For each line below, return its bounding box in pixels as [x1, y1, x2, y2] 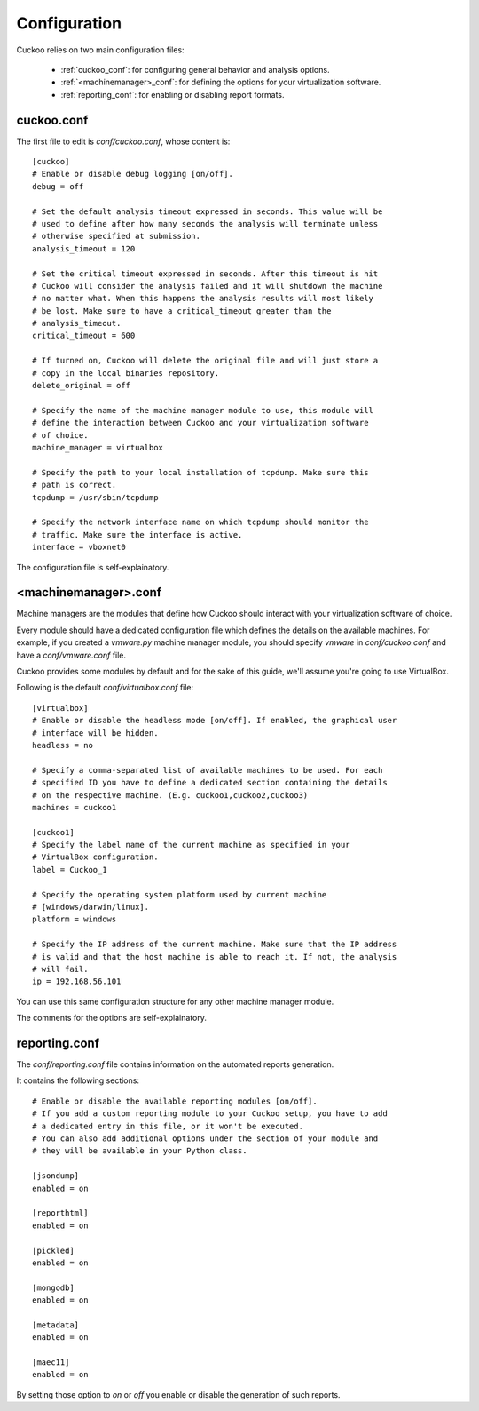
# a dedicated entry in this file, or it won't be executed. [32, 1120, 303, 1131]
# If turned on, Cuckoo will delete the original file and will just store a [32, 355, 379, 366]
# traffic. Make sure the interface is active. [32, 530, 243, 539]
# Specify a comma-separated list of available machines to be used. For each [32, 765, 383, 775]
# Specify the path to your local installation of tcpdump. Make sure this [32, 467, 369, 477]
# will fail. [32, 964, 89, 974]
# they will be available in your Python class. [32, 1146, 247, 1156]
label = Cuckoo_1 [32, 865, 107, 874]
